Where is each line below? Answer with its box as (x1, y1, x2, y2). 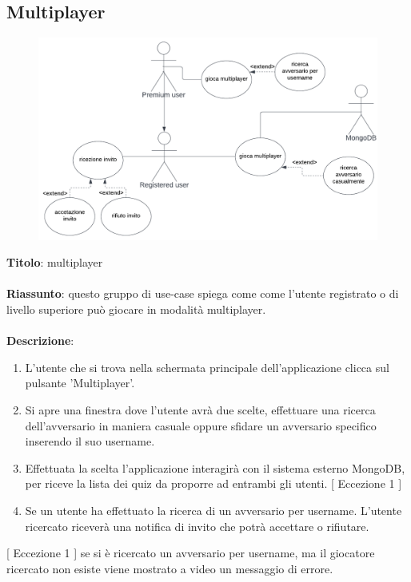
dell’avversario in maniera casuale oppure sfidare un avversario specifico (25, 417, 377, 434)
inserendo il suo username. (25, 433, 155, 449)
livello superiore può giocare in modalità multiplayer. (6, 300, 266, 317)
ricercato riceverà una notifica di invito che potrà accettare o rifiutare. (25, 517, 369, 534)
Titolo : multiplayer (6, 254, 103, 271)
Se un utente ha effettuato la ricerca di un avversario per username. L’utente (25, 501, 402, 518)
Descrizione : (6, 332, 74, 349)
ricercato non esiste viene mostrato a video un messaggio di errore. (6, 560, 333, 576)
